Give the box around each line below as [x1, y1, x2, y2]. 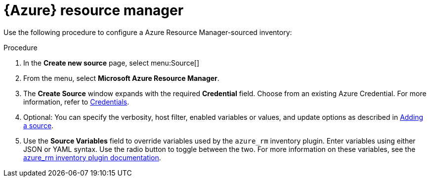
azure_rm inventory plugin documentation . [23, 153, 161, 162]
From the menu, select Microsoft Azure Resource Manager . [23, 73, 219, 82]
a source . [23, 121, 54, 130]
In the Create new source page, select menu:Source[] [23, 58, 199, 67]
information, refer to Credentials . [23, 97, 129, 106]
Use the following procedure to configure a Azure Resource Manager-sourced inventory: [3, 28, 292, 36]
